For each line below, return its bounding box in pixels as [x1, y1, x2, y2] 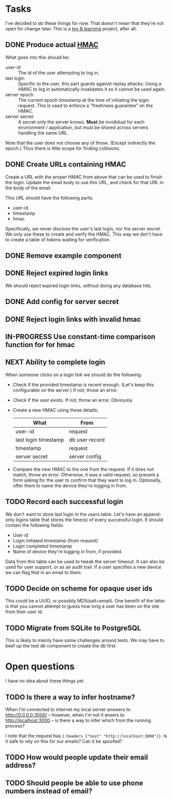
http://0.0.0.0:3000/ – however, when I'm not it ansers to [5, 712, 125, 718]
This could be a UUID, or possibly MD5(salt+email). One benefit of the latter [5, 598, 165, 604]
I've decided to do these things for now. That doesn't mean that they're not [5, 20, 164, 26]
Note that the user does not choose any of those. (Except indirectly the [5, 139, 156, 146]
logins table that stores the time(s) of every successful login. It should [15, 517, 163, 523]
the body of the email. [5, 185, 52, 191]
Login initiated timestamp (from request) [12, 537, 99, 543]
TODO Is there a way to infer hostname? [5, 693, 135, 701]
